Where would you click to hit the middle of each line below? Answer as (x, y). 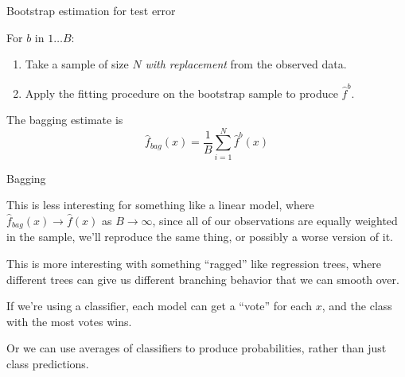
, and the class (357, 306)
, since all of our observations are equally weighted (275, 220)
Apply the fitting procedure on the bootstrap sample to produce (181, 93)
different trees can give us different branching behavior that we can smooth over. (203, 279)
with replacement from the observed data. (246, 64)
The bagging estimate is (65, 120)
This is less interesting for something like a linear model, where (160, 205)
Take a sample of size (77, 64)
